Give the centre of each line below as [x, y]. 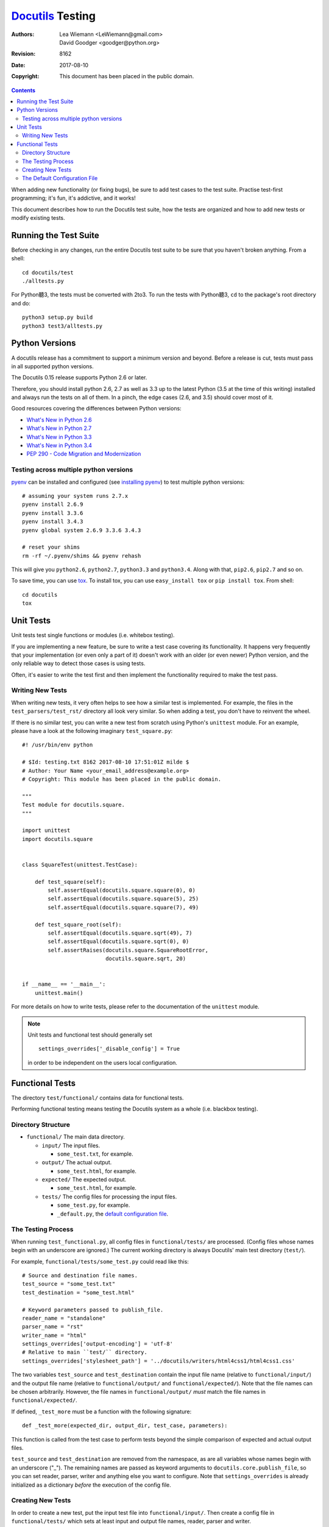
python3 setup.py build [58, 317]
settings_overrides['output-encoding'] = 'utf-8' [98, 1344]
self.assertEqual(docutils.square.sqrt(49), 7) [120, 933]
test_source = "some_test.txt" [69, 1284]
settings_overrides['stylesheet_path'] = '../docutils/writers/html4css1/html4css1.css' [159, 1361]
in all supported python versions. [52, 366]
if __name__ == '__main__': [64, 984]
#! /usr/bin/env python [58, 745]
